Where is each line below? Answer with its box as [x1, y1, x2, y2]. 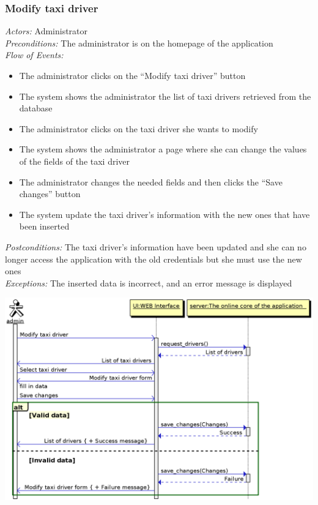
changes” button [19, 187, 81, 200]
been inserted [19, 220, 70, 233]
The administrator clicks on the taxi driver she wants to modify [19, 122, 258, 135]
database [19, 102, 53, 114]
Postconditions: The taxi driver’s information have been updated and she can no [5, 240, 306, 253]
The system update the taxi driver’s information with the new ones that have [19, 208, 310, 220]
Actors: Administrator [5, 24, 88, 37]
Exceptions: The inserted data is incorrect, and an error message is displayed [5, 276, 292, 289]
